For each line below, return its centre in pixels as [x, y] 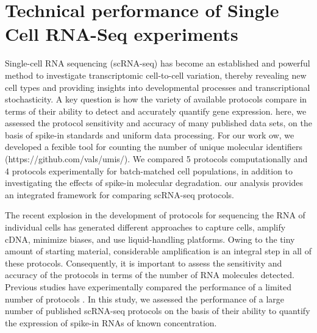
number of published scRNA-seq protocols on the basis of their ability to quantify [158, 311]
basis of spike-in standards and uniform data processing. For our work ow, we [150, 134]
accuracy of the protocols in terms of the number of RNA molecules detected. [150, 275]
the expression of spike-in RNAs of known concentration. [111, 322]
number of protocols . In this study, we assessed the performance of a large [145, 299]
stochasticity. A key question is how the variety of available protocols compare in [156, 99]
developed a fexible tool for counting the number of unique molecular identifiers [154, 147]
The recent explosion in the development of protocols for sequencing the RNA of [155, 215]
